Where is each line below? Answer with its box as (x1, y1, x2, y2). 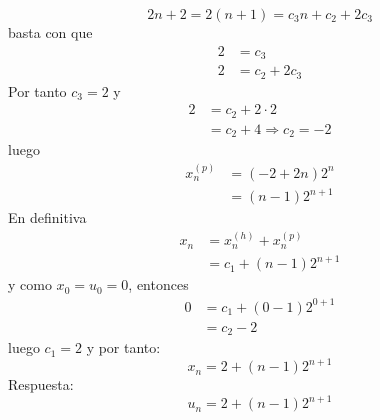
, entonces (128, 274, 189, 295)
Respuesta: (8, 374, 74, 395)
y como (8, 274, 52, 295)
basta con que (8, 22, 93, 42)
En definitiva (8, 207, 87, 228)
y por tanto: (86, 337, 161, 358)
